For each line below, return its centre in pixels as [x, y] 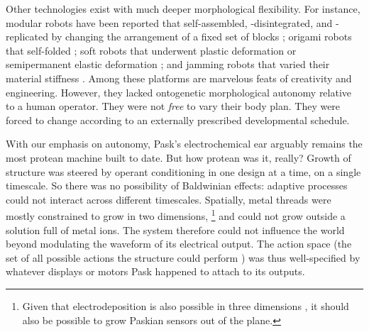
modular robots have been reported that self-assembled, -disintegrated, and [169, 22]
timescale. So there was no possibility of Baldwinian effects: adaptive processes [177, 186]
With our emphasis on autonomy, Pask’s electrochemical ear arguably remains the [184, 144]
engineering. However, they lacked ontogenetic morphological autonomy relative [179, 92]
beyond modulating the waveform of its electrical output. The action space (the [179, 244]
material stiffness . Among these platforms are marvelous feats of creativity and [179, 78]
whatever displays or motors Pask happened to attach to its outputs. [155, 271]
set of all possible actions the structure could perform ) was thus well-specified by [183, 257]
